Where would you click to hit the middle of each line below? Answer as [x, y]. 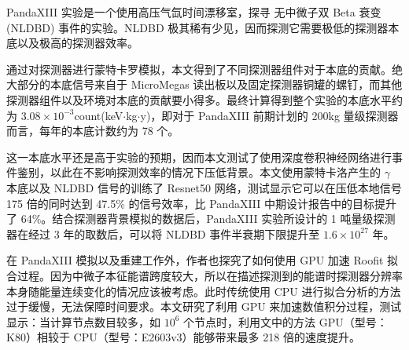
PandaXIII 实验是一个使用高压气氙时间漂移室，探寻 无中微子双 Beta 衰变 [194, 12]
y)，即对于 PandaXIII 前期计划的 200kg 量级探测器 [269, 115]
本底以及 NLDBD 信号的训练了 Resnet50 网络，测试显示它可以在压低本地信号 [204, 187]
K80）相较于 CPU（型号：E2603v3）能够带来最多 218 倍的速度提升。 [183, 337]
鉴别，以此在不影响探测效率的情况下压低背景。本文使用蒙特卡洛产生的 [199, 172]
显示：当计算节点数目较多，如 [83, 321]
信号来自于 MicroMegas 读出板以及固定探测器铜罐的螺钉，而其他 [237, 84]
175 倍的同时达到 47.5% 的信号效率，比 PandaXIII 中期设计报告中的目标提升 [202, 203]
